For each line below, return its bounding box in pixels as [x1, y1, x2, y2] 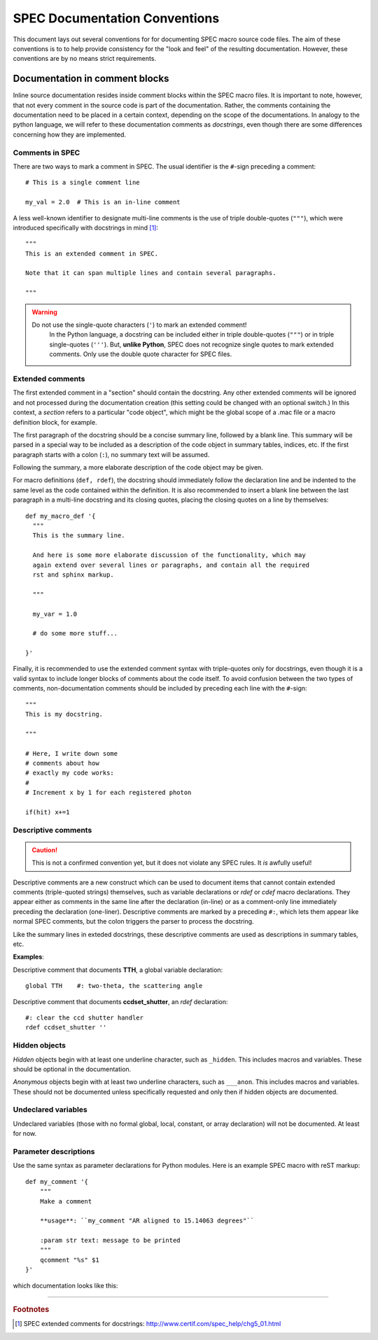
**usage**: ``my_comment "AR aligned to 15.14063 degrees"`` [39, 1217, 255, 1225]
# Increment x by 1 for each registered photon [25, 789, 192, 797]
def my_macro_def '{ [25, 512, 96, 520]
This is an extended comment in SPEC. [25, 249, 159, 258]
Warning [31, 308, 57, 316]
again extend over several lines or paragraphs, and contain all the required [32, 560, 310, 569]
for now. [13, 1129, 37, 1138]
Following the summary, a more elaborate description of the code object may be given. [13, 463, 264, 472]
